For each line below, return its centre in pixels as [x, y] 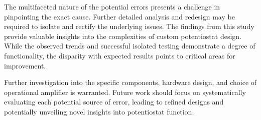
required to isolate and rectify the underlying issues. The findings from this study [129, 26]
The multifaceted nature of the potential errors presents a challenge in [112, 6]
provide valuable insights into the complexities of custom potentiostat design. [123, 36]
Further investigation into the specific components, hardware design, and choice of [130, 82]
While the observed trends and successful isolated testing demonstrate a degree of [130, 46]
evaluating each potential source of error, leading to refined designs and [114, 102]
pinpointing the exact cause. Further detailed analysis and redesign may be [119, 16]
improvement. [25, 65]
